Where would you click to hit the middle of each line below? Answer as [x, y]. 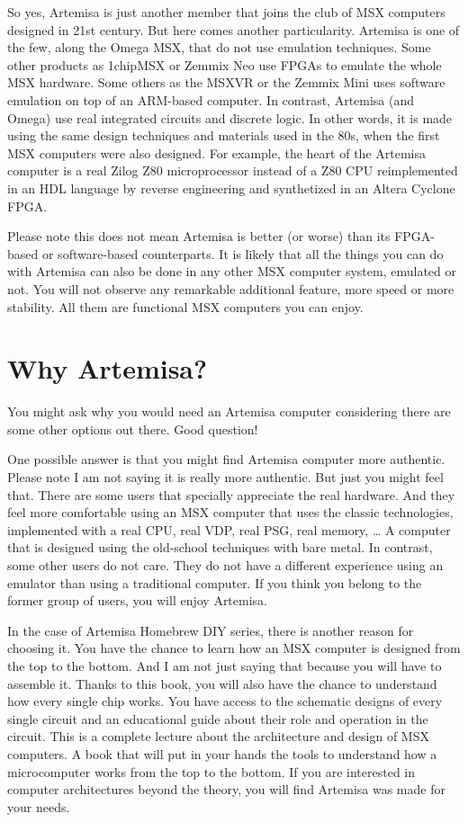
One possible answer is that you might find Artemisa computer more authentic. [226, 459]
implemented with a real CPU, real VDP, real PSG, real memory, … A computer [229, 529]
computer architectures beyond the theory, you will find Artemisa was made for [226, 789]
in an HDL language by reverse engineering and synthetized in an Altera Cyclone [231, 188]
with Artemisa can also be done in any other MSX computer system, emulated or [232, 271]
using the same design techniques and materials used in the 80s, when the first [224, 135]
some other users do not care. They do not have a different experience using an [225, 564]
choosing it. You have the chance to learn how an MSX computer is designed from [234, 648]
